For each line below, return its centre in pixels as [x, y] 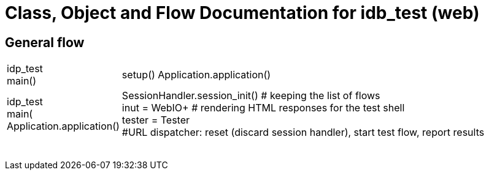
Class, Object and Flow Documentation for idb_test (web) [242, 13]
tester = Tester [156, 120]
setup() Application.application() [196, 75]
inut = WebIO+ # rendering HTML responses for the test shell [263, 108]
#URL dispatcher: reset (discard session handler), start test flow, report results [303, 132]
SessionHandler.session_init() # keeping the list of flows [251, 96]
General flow [45, 42]
